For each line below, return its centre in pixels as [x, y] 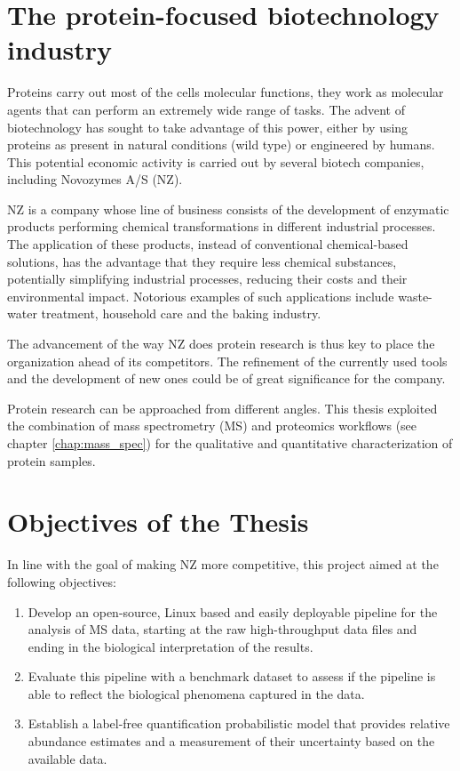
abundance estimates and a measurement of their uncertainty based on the [231, 741]
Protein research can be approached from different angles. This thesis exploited [222, 408]
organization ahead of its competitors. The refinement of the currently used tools [227, 361]
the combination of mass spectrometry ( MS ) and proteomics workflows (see [212, 426]
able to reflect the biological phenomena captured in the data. [196, 693]
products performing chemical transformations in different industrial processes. [222, 226]
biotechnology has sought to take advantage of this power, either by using [208, 127]
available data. [67, 758]
